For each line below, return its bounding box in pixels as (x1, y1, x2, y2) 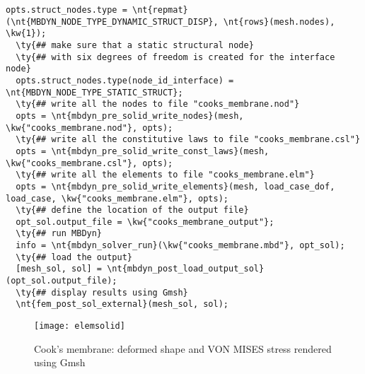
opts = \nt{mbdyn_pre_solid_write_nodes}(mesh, (16, 110, 244, 121)
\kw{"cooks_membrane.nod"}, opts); (6, 122, 173, 133)
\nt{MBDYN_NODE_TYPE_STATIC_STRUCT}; (6, 87, 183, 98)
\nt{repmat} (132, 5, 188, 15)
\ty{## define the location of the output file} (16, 205, 249, 216)
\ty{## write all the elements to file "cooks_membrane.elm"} (16, 170, 315, 180)
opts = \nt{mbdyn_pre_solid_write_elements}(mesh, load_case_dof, (16, 181, 335, 192)
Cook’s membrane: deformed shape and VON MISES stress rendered (34, 341, 332, 356)
